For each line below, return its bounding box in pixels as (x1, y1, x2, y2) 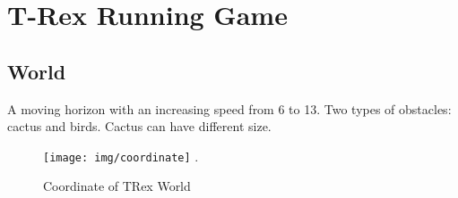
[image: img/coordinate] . (43, 146, 199, 165)
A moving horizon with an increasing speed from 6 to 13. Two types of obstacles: (7, 99, 452, 118)
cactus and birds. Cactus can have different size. (7, 117, 272, 136)
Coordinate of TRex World (43, 177, 191, 195)
